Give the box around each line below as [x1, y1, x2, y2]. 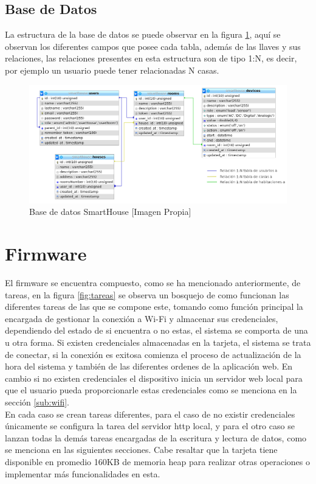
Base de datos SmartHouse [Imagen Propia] [29, 205, 191, 218]
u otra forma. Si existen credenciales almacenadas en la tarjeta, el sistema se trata [5, 336, 311, 349]
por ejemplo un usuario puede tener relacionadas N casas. [5, 63, 219, 76]
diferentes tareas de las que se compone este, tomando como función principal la [5, 300, 303, 313]
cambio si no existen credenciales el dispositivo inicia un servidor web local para [5, 371, 303, 384]
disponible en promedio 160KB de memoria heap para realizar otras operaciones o [5, 455, 310, 468]
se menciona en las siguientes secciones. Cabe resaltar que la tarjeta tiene [5, 443, 278, 456]
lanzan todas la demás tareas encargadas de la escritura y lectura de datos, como [5, 431, 307, 444]
